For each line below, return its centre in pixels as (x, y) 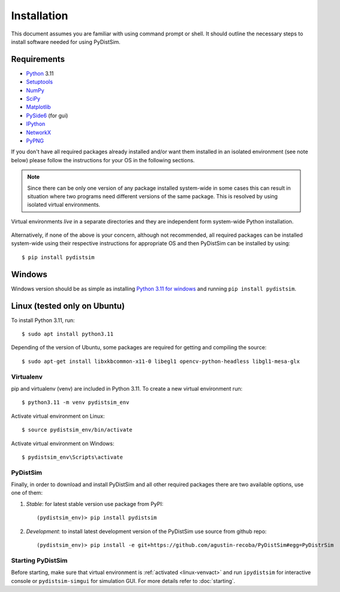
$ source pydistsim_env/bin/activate (77, 430)
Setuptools (40, 82)
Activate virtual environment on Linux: (58, 416)
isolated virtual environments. (64, 205)
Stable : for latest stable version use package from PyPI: (95, 504)
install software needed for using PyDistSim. (66, 41)
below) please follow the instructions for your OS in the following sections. (103, 160)
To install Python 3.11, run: (43, 320)
